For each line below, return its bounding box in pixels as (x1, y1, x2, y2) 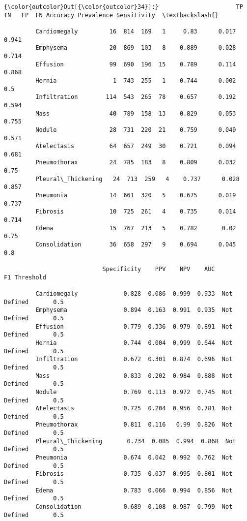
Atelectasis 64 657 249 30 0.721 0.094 (35, 143, 236, 150)
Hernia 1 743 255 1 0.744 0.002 (35, 77, 236, 84)
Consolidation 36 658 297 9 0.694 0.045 (35, 241, 236, 248)
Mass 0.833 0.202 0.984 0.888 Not (35, 372, 233, 379)
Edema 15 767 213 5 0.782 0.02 (35, 224, 236, 232)
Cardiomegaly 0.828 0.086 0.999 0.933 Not (35, 290, 233, 297)
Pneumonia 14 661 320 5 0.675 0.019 (35, 192, 236, 199)
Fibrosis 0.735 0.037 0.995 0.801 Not (35, 470, 233, 478)
